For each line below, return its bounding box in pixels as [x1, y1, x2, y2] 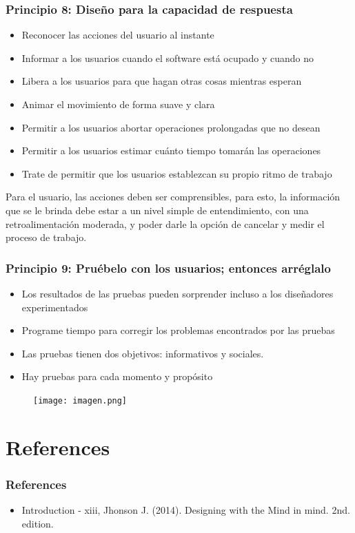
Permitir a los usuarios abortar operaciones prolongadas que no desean [21, 120, 321, 134]
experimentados [21, 300, 88, 314]
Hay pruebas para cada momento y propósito [21, 369, 213, 384]
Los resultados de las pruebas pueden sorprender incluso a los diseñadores [21, 286, 334, 300]
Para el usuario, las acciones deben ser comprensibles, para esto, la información [6, 189, 341, 204]
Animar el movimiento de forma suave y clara [21, 97, 215, 111]
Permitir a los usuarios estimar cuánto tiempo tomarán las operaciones [21, 143, 321, 158]
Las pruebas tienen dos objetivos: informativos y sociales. [21, 346, 264, 360]
